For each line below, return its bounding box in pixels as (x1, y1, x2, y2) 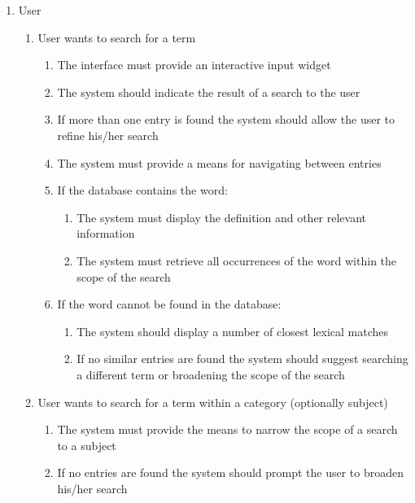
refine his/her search (57, 126, 159, 143)
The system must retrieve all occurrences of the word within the (76, 251, 397, 269)
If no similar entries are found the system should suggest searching (76, 350, 408, 367)
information (76, 225, 135, 242)
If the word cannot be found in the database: (57, 295, 282, 313)
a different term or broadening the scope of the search (76, 365, 345, 383)
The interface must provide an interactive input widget (57, 56, 331, 73)
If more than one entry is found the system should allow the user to (57, 111, 395, 128)
